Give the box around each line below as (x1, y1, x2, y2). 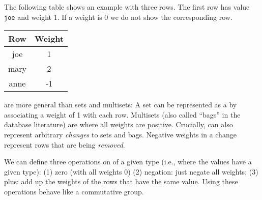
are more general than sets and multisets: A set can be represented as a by (4, 99, 237, 110)
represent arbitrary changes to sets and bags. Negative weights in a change (4, 129, 237, 140)
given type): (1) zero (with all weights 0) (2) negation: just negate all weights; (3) (4, 166, 258, 177)
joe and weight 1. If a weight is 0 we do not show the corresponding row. (4, 11, 232, 22)
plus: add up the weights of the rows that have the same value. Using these (4, 176, 238, 187)
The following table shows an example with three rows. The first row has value (4, 2, 250, 12)
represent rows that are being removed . (4, 139, 125, 150)
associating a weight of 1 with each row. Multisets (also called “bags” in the (4, 109, 241, 120)
